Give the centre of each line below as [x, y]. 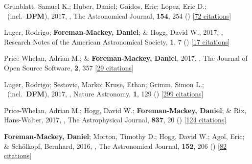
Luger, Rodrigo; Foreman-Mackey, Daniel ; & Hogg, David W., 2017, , [114, 32]
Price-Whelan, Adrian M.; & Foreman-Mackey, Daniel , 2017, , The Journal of [126, 58]
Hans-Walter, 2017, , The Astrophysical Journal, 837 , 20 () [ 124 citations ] [115, 120]
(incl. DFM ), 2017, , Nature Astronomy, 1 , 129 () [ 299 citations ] [105, 94]
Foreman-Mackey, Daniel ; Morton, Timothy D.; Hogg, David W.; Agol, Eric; [124, 136]
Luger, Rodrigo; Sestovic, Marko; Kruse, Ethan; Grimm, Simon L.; [104, 84]
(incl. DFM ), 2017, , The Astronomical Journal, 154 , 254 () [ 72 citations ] [119, 15]
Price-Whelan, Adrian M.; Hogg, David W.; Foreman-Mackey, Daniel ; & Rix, [125, 110]
